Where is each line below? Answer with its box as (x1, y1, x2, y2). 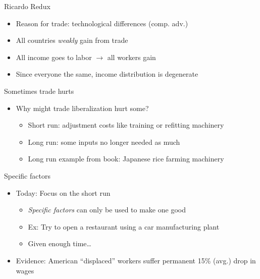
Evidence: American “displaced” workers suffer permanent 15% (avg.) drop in (16, 255, 256, 265)
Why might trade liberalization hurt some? (16, 102, 149, 113)
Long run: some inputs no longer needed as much (28, 136, 180, 147)
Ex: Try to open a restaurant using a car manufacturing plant (28, 221, 220, 232)
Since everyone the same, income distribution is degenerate (16, 69, 198, 79)
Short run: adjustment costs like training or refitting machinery (28, 120, 224, 130)
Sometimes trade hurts (4, 85, 74, 96)
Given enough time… (28, 238, 91, 249)
